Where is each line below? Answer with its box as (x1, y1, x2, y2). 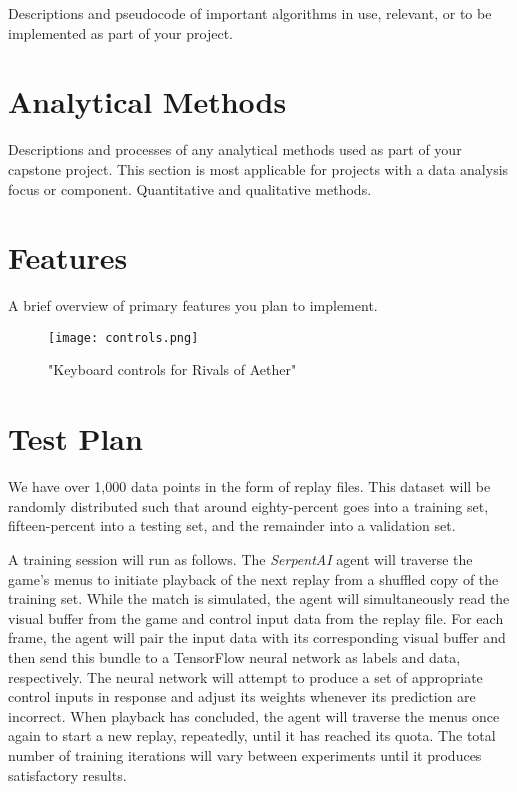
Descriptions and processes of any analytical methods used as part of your (8, 139, 462, 160)
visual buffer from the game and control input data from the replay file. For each (8, 607, 504, 628)
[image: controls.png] (48, 330, 199, 345)
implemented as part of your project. (8, 22, 233, 43)
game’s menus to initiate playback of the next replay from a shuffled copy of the (8, 568, 499, 589)
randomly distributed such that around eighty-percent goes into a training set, (8, 495, 489, 516)
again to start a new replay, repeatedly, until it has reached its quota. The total (8, 725, 496, 746)
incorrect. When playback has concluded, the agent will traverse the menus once (8, 705, 500, 726)
